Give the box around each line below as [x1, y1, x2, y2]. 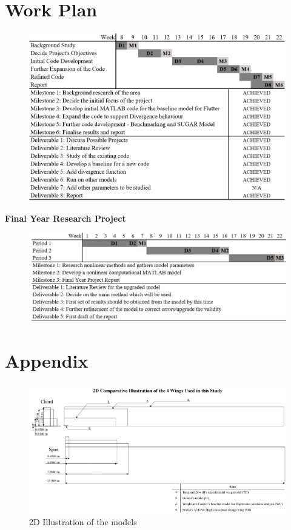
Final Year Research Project [5, 211, 126, 224]
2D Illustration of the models [29, 515, 137, 528]
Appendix [5, 348, 89, 373]
